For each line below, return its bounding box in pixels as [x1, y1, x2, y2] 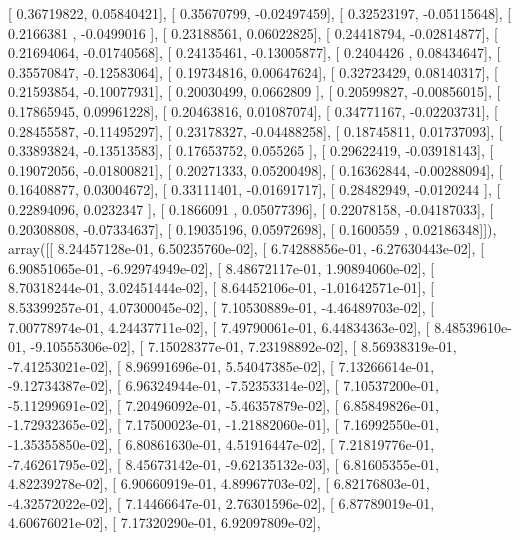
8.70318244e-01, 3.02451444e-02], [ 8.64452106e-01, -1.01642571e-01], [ [8, 277, 435, 298]
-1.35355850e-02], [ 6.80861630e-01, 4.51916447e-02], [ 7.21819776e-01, [8, 434, 435, 455]
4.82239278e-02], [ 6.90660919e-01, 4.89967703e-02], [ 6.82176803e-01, [8, 473, 430, 494]
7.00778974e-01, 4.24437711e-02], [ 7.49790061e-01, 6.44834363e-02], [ [8, 316, 430, 337]
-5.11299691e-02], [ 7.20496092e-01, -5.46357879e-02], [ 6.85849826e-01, [8, 394, 439, 415]
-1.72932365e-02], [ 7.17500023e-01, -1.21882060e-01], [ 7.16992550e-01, [8, 414, 439, 435]
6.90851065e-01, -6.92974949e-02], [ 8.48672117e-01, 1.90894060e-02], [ [8, 257, 435, 278]
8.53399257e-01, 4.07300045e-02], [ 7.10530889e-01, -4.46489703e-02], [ [8, 296, 435, 317]
